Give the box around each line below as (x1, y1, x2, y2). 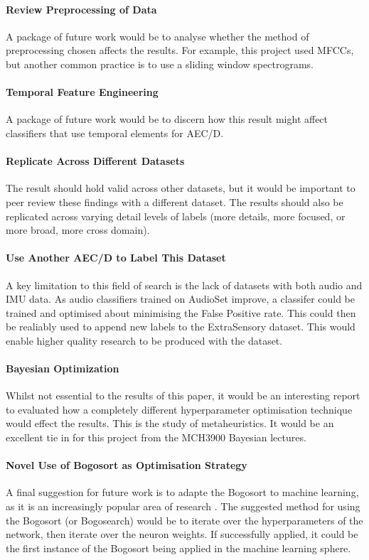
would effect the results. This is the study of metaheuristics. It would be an (6, 416, 334, 431)
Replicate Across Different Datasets (6, 154, 185, 168)
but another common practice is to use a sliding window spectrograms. (6, 56, 314, 71)
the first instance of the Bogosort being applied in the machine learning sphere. (6, 540, 351, 555)
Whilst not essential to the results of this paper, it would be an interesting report (6, 388, 360, 403)
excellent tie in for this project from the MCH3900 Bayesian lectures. (6, 430, 306, 445)
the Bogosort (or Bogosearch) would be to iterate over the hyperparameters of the (6, 512, 363, 527)
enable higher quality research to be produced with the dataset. (6, 333, 283, 348)
